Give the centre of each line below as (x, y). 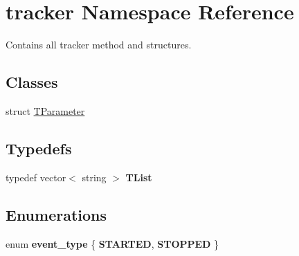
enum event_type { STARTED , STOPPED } (112, 243)
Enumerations (56, 214)
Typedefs (39, 148)
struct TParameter (45, 110)
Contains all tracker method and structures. (99, 45)
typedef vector (36, 177)
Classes (32, 82)
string (94, 177)
